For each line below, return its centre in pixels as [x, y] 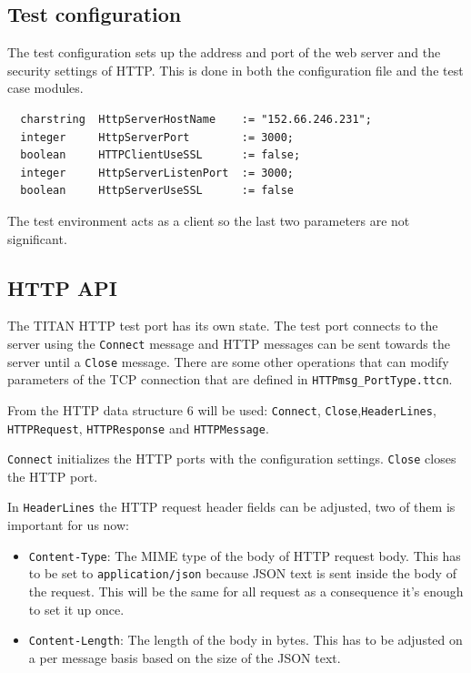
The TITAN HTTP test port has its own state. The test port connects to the [223, 326]
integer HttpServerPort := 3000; [157, 137]
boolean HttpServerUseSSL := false [157, 191]
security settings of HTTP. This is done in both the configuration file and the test [235, 70]
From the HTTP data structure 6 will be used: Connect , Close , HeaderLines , [222, 409]
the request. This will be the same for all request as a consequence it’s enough [246, 591]
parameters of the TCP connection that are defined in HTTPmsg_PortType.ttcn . [230, 379]
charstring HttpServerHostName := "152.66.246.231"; [196, 119]
